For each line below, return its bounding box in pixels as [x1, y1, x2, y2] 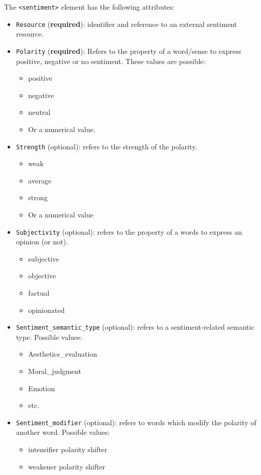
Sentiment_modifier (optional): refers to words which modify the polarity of [16, 417, 256, 427]
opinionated [28, 304, 65, 315]
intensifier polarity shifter [28, 444, 108, 455]
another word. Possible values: [16, 427, 110, 437]
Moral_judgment [28, 366, 81, 376]
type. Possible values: [16, 331, 82, 342]
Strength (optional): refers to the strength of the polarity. [16, 141, 198, 151]
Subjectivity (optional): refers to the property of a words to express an [16, 226, 242, 237]
